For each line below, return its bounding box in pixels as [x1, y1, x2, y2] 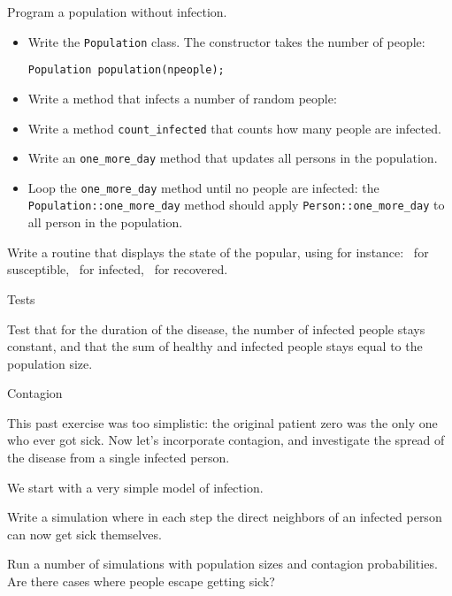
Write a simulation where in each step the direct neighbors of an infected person [7, 508, 442, 526]
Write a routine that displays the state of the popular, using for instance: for [7, 242, 429, 261]
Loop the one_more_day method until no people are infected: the [27, 178, 379, 196]
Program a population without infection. [7, 3, 227, 20]
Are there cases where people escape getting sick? [7, 572, 275, 591]
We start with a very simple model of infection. [7, 478, 264, 496]
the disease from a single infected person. [7, 448, 230, 467]
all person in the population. [27, 213, 183, 232]
